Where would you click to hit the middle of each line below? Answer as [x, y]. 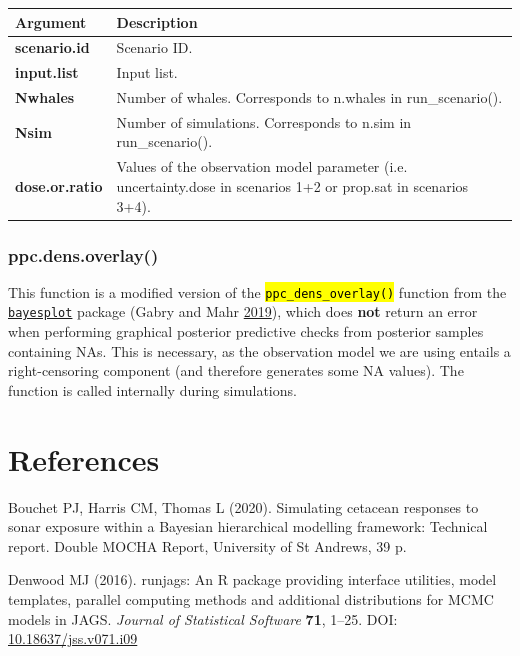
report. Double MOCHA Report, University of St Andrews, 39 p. [207, 545]
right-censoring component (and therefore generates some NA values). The [236, 370]
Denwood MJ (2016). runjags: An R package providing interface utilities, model [252, 579]
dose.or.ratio [59, 185]
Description [157, 21]
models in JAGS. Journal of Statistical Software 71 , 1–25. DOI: [203, 618]
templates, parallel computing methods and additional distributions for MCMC [251, 599]
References [84, 458]
